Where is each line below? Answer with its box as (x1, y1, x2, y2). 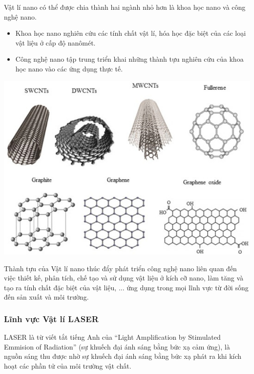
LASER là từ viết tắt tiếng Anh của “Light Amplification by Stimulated (4, 332, 221, 342)
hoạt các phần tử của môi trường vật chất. (4, 361, 131, 371)
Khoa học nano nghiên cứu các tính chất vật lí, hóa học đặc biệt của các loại (15, 28, 246, 38)
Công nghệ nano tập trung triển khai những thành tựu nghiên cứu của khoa (15, 54, 244, 64)
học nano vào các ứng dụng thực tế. (15, 63, 123, 73)
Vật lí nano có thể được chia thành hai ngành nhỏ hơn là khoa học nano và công (4, 2, 246, 12)
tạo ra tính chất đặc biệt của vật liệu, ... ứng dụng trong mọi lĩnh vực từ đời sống (4, 282, 249, 292)
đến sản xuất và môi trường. (4, 292, 89, 302)
